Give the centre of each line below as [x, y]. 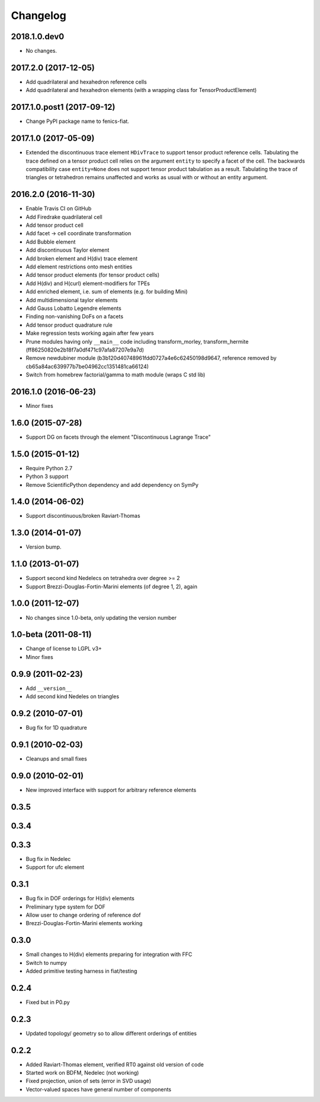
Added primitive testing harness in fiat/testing [81, 971]
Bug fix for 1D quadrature [56, 728]
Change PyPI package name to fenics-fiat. [78, 121]
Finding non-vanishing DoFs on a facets [75, 316]
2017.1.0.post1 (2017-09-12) [63, 107]
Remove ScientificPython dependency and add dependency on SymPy [112, 484]
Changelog [39, 15]
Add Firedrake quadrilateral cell [64, 217]
